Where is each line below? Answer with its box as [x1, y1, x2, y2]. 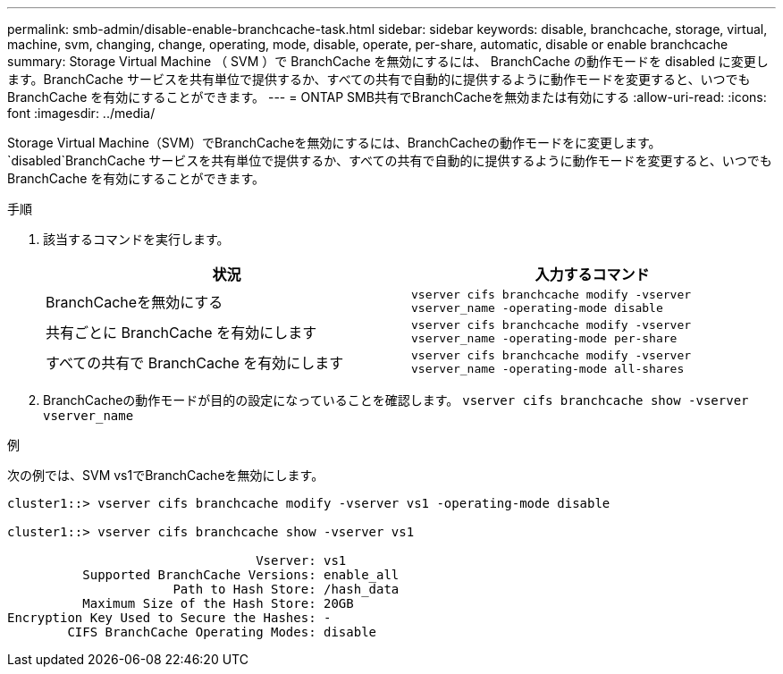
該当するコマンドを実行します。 [43, 232, 230, 247]
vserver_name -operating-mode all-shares [411, 362, 685, 375]
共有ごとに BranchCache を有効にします [46, 324, 317, 341]
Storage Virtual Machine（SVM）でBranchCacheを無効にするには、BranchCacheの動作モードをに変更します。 [7, 135, 661, 150]
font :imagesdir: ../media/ [7, 105, 156, 121]
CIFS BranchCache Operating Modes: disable [67, 625, 377, 639]
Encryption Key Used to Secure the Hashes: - [7, 611, 332, 625]
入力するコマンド [535, 265, 650, 283]
